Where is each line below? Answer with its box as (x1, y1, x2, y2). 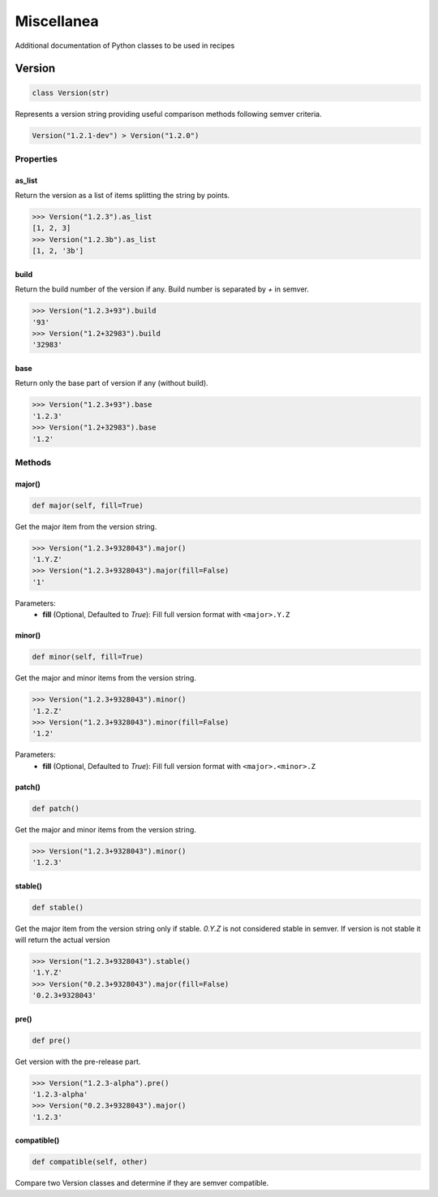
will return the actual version (15, 935, 110, 944)
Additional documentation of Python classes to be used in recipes (15, 41, 235, 50)
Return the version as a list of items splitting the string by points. (15, 191, 230, 201)
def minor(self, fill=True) (32, 652, 144, 662)
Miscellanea (15, 12, 99, 30)
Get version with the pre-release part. (15, 1057, 141, 1066)
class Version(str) (32, 88, 109, 97)
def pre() (32, 1035, 71, 1045)
